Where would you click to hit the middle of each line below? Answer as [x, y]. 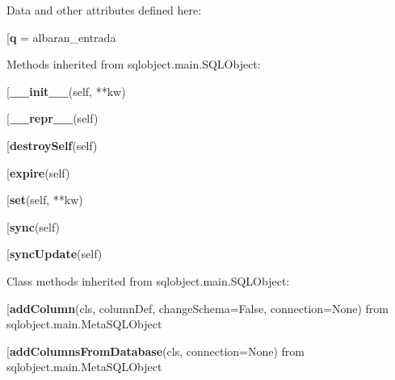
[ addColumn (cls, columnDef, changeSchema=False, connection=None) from [197, 308]
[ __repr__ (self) [53, 118]
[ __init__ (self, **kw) [66, 91]
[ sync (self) [34, 226]
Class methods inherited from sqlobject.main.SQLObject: [148, 280]
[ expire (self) [38, 172]
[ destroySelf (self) [52, 145]
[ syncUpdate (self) [55, 254]
